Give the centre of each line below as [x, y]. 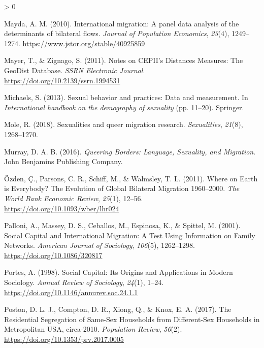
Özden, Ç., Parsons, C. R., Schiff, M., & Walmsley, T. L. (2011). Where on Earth [131, 178]
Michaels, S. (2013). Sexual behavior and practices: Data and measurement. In [126, 97]
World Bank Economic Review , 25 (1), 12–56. [74, 198]
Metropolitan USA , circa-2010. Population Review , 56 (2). [93, 329]
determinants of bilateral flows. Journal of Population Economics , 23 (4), [117, 33]
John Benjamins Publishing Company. [63, 161]
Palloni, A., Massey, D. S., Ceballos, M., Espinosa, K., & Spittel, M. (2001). [122, 225]
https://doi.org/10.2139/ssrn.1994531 [62, 80]
